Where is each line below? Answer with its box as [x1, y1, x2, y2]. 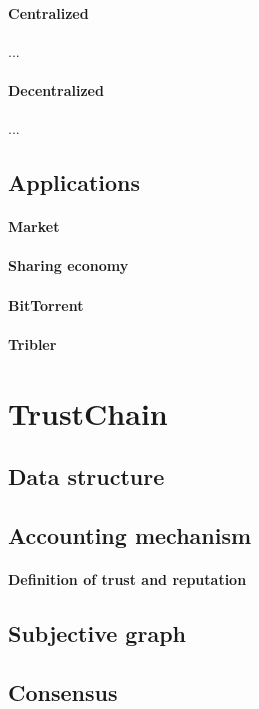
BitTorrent [8, 294, 84, 315]
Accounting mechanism [8, 519, 252, 550]
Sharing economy [8, 255, 129, 276]
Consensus [8, 676, 118, 707]
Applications [8, 167, 141, 198]
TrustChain [8, 392, 168, 433]
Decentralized [8, 79, 104, 100]
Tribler [8, 333, 57, 354]
